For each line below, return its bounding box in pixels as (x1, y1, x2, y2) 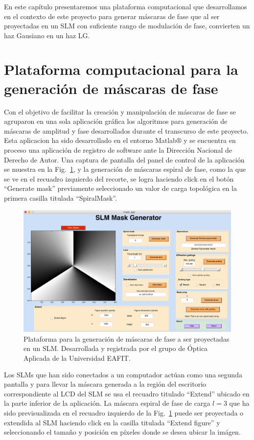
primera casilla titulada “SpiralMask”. (4, 193, 117, 203)
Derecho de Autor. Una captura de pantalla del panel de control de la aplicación (4, 154, 245, 164)
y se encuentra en (184, 135, 236, 145)
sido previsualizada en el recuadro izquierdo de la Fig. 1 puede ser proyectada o (4, 408, 244, 418)
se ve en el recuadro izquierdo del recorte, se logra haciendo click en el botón (4, 173, 234, 184)
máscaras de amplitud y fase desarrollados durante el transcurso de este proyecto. (4, 125, 249, 136)
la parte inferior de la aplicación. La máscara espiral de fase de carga (4, 398, 210, 408)
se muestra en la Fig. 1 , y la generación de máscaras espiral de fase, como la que (4, 164, 246, 174)
